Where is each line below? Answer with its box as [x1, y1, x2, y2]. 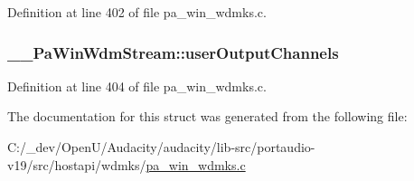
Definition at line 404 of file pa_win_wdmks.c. [7, 76, 267, 95]
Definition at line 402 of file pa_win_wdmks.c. [7, 3, 267, 21]
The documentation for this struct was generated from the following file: [7, 107, 408, 126]
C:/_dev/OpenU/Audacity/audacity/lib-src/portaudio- [7, 138, 315, 156]
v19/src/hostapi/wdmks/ [7, 155, 146, 174]
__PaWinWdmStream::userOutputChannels [7, 41, 339, 63]
